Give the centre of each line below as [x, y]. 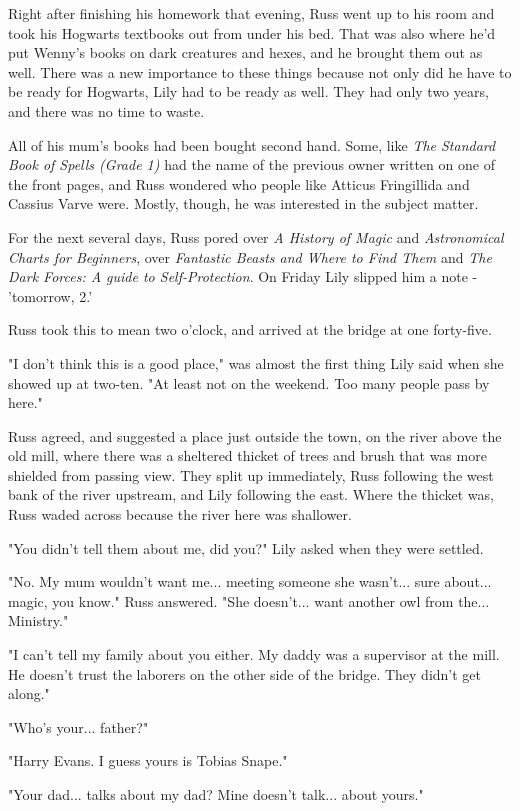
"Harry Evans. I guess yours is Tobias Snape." [148, 760]
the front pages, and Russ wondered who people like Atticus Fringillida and [239, 183]
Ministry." [38, 620]
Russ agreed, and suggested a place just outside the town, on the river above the [255, 435]
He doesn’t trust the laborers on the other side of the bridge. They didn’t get [245, 673]
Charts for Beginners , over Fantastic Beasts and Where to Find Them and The [250, 256]
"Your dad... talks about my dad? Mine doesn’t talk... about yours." [216, 794]
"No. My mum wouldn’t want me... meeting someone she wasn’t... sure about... [250, 581]
